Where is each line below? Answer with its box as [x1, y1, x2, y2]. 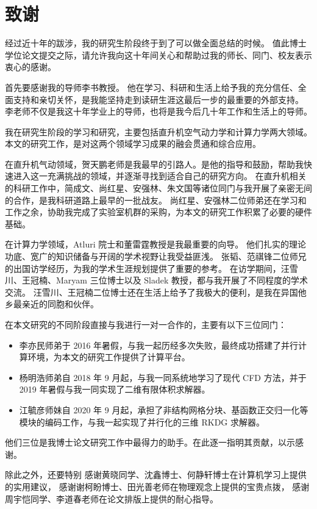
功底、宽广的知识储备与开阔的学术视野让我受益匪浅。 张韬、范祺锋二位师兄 [5, 250, 307, 263]
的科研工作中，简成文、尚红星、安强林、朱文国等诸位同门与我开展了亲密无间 [5, 182, 312, 194]
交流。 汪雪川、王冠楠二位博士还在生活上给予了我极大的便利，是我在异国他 [5, 285, 307, 298]
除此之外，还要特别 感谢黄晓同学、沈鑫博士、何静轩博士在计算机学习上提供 [5, 468, 307, 481]
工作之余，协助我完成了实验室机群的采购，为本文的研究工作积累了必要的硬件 [5, 205, 312, 218]
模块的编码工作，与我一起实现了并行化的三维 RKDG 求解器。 [19, 415, 265, 428]
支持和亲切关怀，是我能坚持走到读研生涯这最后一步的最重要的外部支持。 [13, 93, 304, 105]
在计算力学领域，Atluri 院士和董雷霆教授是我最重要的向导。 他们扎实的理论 [5, 238, 306, 251]
